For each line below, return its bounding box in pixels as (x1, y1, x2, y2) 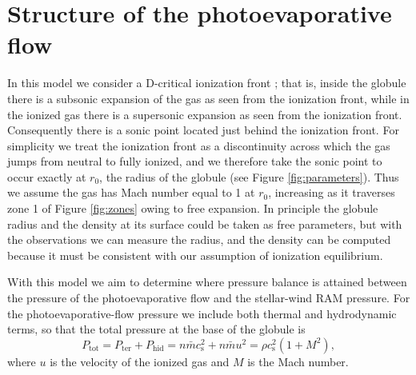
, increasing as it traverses (268, 184, 395, 201)
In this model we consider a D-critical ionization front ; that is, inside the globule (7, 74, 406, 91)
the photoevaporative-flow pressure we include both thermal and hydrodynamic (7, 305, 397, 321)
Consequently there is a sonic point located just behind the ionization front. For (7, 122, 399, 138)
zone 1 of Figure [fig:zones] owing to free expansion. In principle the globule (7, 200, 378, 217)
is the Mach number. (247, 353, 349, 369)
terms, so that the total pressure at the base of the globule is (7, 321, 306, 337)
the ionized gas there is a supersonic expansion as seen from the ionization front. (7, 106, 402, 122)
